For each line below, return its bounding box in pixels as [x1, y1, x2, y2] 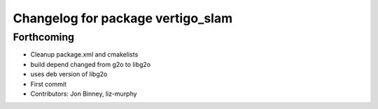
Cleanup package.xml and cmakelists [30, 50, 139, 59]
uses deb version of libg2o [30, 70, 108, 78]
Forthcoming [13, 31, 75, 43]
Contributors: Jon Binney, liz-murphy [30, 89, 137, 98]
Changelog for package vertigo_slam [13, 10, 233, 26]
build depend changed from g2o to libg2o [30, 60, 150, 68]
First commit [30, 80, 66, 88]
